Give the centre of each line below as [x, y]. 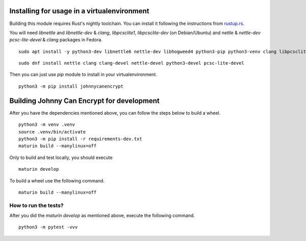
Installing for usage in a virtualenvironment [79, 11]
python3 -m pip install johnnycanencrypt [71, 86]
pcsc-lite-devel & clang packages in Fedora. [56, 40]
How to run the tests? [36, 205]
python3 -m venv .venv [47, 125]
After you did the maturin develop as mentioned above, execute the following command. [102, 216]
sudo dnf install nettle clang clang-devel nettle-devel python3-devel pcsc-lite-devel [132, 63]
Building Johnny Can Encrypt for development [85, 101]
